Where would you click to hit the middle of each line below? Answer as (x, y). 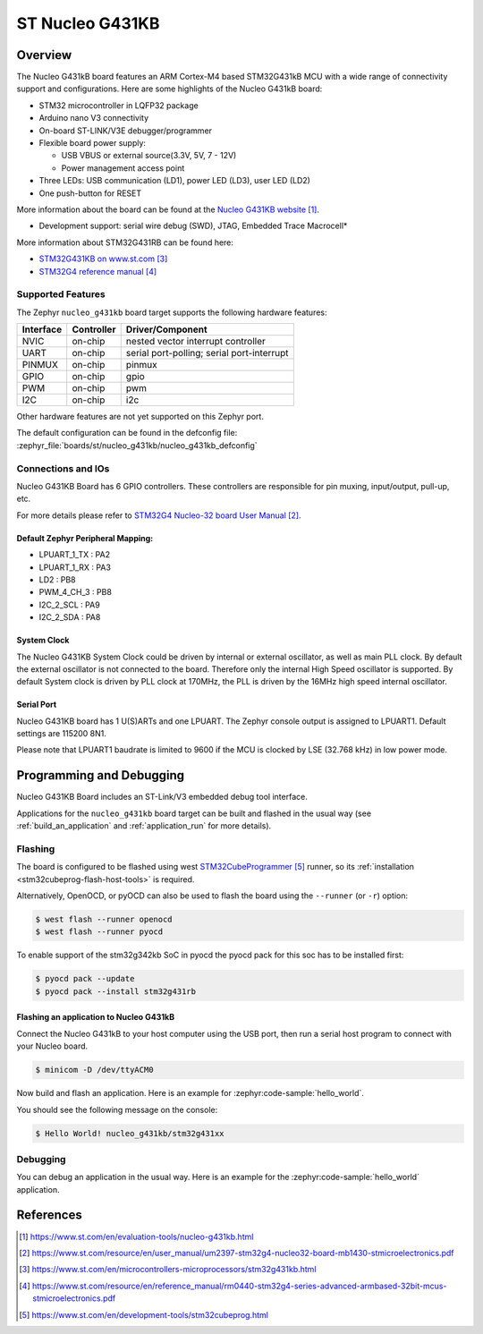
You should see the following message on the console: (117, 1109)
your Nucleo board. (52, 1046)
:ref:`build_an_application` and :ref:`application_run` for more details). (144, 826)
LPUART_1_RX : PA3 (75, 567)
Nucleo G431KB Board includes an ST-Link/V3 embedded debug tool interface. (162, 797)
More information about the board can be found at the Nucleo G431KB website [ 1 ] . (168, 209)
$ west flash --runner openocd (104, 920)
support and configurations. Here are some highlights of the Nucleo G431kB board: (169, 89)
